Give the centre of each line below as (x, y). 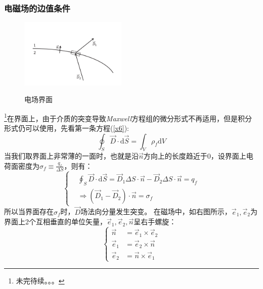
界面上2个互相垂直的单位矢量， (55, 222)
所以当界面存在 (29, 211)
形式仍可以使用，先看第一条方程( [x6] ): (67, 128)
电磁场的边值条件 (37, 8)
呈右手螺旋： (155, 222)
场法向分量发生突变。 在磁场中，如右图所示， (156, 211)
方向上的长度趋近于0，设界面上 (195, 156)
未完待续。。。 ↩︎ (40, 281)
